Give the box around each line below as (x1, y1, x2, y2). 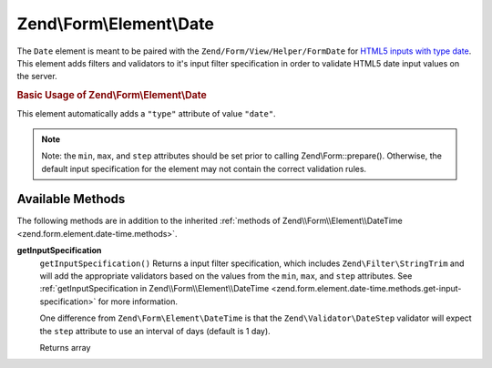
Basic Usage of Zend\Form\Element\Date (16, 89, 207, 102)
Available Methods (16, 191, 126, 207)
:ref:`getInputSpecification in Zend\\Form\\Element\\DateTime (39, 283, 270, 294)
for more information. (97, 296, 178, 307)
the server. (16, 71, 58, 82)
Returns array (39, 342, 91, 353)
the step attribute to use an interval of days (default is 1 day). (39, 325, 271, 336)
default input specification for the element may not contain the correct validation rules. (41, 163, 367, 174)
